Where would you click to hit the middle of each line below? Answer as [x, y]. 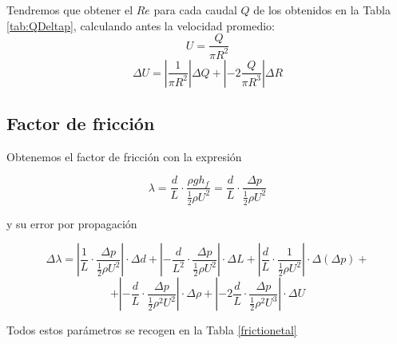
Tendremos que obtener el [70, 10]
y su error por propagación [72, 223]
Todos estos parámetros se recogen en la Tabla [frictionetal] [152, 330]
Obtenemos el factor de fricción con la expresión [124, 156]
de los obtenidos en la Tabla [322, 10]
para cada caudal [195, 10]
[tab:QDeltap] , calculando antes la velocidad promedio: [141, 25]
